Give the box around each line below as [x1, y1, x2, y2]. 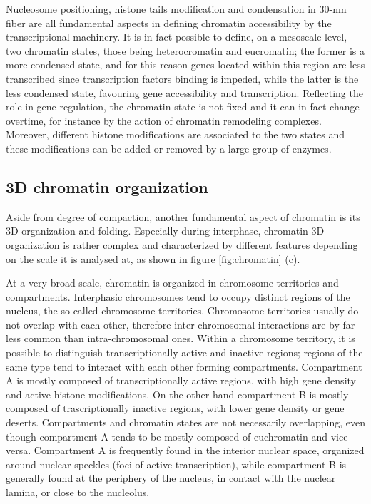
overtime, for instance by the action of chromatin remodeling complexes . [6, 113, 322, 128]
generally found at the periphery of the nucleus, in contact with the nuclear [6, 470, 336, 485]
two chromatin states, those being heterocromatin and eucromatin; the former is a [6, 43, 365, 58]
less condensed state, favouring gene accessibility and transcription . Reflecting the [6, 85, 363, 100]
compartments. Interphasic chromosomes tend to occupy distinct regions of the [6, 289, 350, 304]
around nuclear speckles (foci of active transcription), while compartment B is [6, 456, 347, 471]
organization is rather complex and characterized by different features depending [6, 237, 358, 252]
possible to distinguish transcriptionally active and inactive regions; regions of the [6, 345, 363, 360]
